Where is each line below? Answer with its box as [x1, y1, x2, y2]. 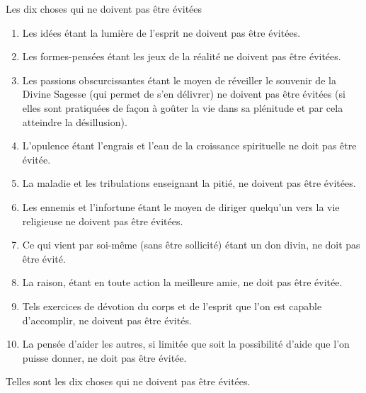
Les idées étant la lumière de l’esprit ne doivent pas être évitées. [22, 25, 301, 40]
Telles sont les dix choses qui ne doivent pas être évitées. [6, 374, 251, 389]
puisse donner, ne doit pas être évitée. [22, 350, 187, 365]
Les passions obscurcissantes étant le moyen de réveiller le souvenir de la [22, 72, 336, 87]
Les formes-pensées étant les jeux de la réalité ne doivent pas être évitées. [22, 49, 341, 64]
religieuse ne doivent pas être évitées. [22, 213, 183, 228]
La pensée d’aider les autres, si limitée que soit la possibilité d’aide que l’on [22, 336, 350, 351]
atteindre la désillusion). [22, 114, 127, 129]
